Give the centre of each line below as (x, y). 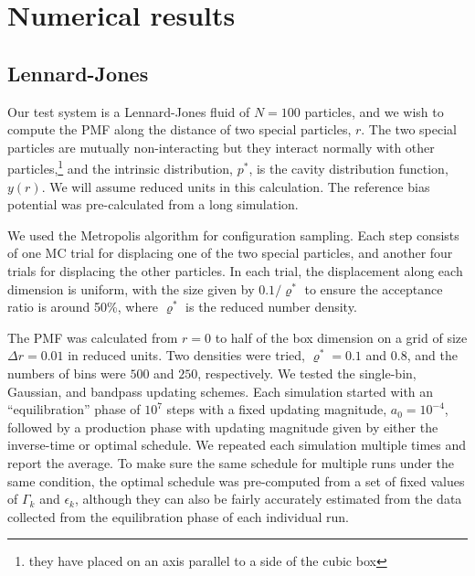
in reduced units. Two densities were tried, (186, 355)
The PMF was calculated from (93, 337)
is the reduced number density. (271, 307)
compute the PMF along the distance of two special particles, (179, 129)
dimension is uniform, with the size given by (131, 288)
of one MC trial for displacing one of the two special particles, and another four (230, 253)
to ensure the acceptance (374, 288)
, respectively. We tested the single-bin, (307, 373)
